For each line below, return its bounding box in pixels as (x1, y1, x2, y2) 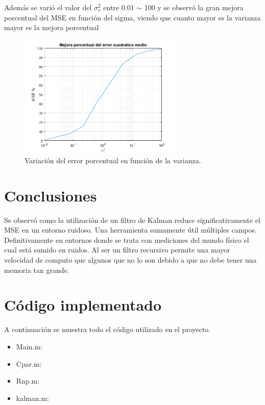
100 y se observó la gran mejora (144, 2, 244, 12)
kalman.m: (16, 392, 49, 403)
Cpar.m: (16, 358, 42, 369)
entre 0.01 (103, 2, 134, 12)
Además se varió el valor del (4, 2, 92, 12)
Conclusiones (4, 185, 97, 206)
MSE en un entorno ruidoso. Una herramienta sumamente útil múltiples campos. (4, 224, 257, 235)
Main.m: (16, 341, 42, 351)
